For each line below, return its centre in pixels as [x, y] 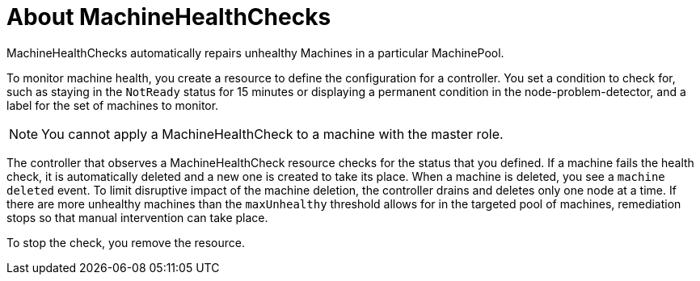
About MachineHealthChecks [169, 17]
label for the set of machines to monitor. [113, 105]
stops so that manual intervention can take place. [137, 217]
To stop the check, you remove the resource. [126, 242]
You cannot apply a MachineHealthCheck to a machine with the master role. [272, 134]
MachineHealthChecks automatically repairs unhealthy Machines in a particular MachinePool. [255, 52]
